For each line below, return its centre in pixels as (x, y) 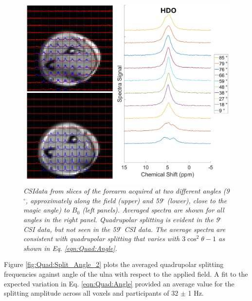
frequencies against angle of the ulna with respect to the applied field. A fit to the (126, 274)
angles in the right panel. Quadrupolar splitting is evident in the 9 (121, 219)
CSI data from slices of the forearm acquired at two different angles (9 (126, 191)
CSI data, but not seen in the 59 (72, 229)
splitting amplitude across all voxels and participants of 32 (91, 293)
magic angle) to (46, 210)
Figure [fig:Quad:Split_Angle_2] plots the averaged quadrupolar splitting (114, 264)
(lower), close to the (197, 200)
